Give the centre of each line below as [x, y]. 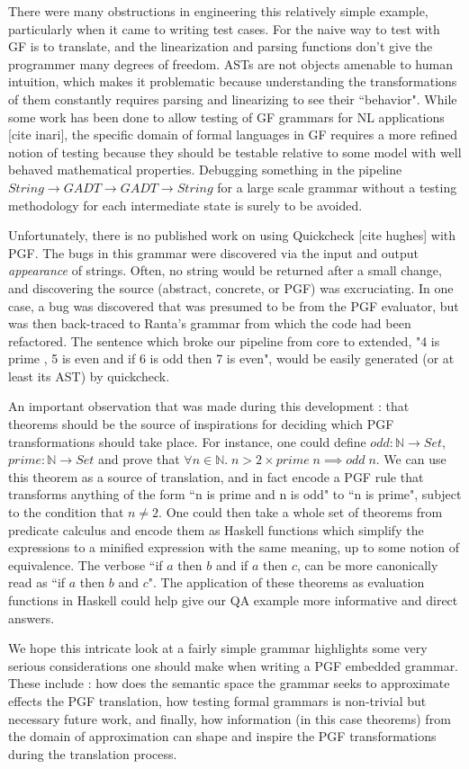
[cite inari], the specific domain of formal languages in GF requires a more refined [233, 134]
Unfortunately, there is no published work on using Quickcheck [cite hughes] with [232, 235]
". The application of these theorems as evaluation [286, 582]
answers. [32, 617]
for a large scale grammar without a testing [337, 187]
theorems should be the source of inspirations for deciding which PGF [201, 424]
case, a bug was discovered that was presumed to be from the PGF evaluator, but [234, 305]
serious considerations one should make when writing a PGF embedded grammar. [234, 665]
